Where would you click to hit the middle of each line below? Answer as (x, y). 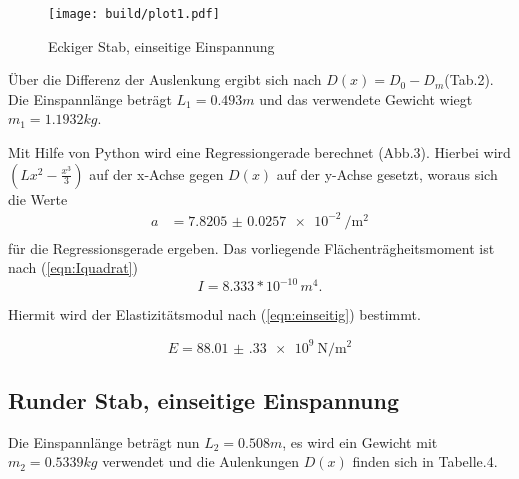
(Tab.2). (469, 79)
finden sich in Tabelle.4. (425, 461)
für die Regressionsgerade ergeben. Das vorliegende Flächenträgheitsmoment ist (251, 247)
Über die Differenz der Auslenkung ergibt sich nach (165, 79)
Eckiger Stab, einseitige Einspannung (161, 45)
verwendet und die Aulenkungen (201, 461)
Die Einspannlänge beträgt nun (104, 441)
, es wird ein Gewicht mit (360, 441)
